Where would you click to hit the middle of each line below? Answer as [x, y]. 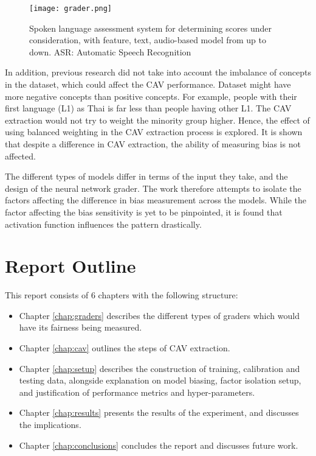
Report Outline [70, 266]
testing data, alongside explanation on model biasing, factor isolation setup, [160, 380]
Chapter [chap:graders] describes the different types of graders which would [159, 315]
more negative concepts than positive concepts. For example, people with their [151, 96]
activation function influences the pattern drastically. [103, 224]
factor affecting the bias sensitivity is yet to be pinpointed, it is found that [144, 212]
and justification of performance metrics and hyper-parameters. [137, 392]
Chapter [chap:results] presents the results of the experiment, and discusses [159, 412]
